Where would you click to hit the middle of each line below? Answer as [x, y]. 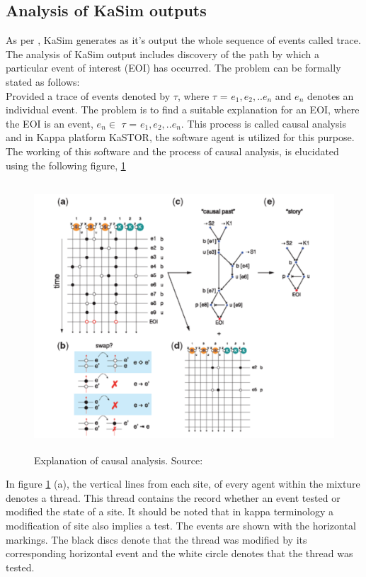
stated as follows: [43, 81]
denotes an [330, 95]
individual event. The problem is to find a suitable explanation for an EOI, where [183, 110]
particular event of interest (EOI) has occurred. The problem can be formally [173, 68]
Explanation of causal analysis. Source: [119, 460]
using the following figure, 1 [66, 165]
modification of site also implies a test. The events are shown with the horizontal [181, 526]
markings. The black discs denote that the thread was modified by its [156, 539]
